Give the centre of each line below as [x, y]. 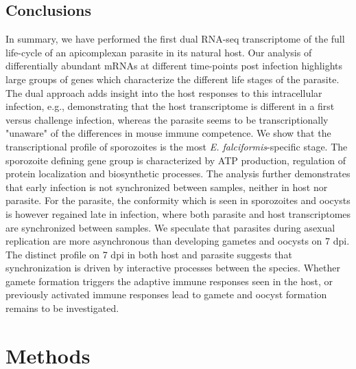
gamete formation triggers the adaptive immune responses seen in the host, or [169, 281]
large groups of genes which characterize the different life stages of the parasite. [173, 79]
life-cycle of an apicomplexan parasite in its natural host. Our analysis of [159, 52]
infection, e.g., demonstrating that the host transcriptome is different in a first [170, 106]
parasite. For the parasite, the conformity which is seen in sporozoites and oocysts [178, 200]
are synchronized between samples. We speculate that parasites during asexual [170, 227]
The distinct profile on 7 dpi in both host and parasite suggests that [149, 254]
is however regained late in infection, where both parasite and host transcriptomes [178, 213]
